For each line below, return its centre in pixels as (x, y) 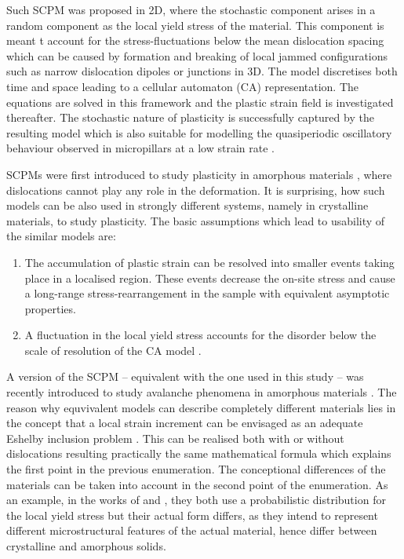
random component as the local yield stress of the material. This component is (195, 25)
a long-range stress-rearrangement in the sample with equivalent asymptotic (207, 293)
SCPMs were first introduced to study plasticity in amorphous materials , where (199, 174)
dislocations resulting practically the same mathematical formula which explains (199, 453)
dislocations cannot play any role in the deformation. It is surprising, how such (196, 190)
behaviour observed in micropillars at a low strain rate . (140, 148)
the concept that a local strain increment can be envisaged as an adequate (185, 423)
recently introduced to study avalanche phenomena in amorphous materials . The (202, 392)
